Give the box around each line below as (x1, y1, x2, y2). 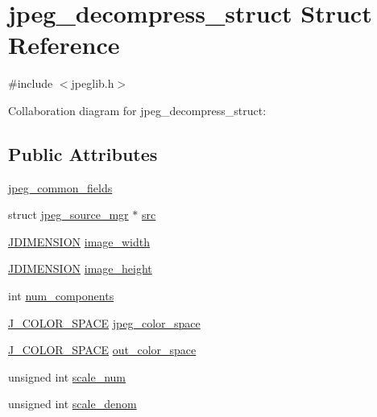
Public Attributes (8, 141, 158, 166)
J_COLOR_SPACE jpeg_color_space (8, 314, 201, 331)
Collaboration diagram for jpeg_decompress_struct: (8, 101, 267, 118)
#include (8, 75, 53, 92)
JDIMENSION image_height (8, 260, 152, 277)
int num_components (8, 287, 114, 304)
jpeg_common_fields (8, 179, 113, 196)
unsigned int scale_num (8, 368, 126, 385)
